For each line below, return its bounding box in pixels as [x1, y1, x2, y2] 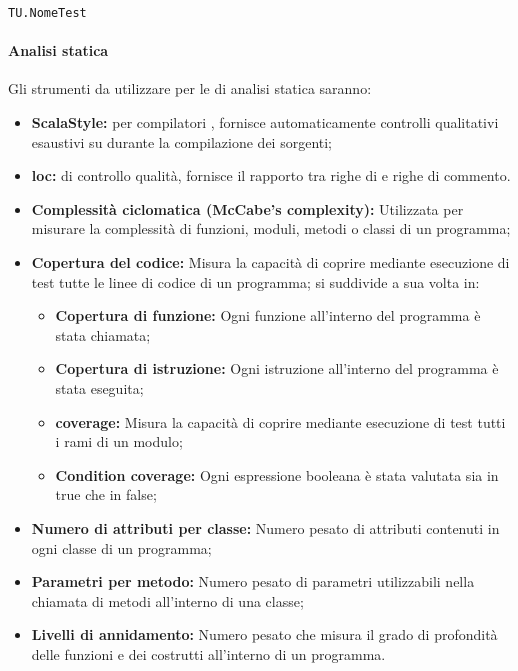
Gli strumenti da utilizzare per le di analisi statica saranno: [8, 78, 372, 99]
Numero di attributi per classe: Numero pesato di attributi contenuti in [31, 517, 500, 538]
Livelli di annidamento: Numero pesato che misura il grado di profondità [31, 624, 498, 645]
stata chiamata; [55, 324, 151, 345]
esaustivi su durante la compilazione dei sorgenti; [31, 131, 333, 152]
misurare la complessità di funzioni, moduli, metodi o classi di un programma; [31, 218, 511, 239]
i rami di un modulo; [55, 431, 183, 452]
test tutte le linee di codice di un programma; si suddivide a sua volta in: [31, 271, 480, 292]
